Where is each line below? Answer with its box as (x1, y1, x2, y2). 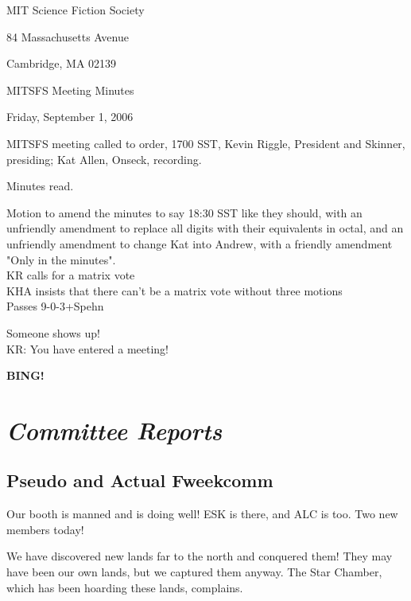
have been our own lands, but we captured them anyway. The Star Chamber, (6, 564, 382, 580)
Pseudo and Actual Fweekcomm (6, 468, 273, 493)
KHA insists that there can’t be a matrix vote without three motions (6, 282, 343, 299)
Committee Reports (6, 413, 223, 447)
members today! (6, 521, 84, 537)
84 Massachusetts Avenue (6, 28, 129, 45)
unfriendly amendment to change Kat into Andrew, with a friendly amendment (6, 235, 393, 252)
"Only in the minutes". (6, 251, 116, 267)
